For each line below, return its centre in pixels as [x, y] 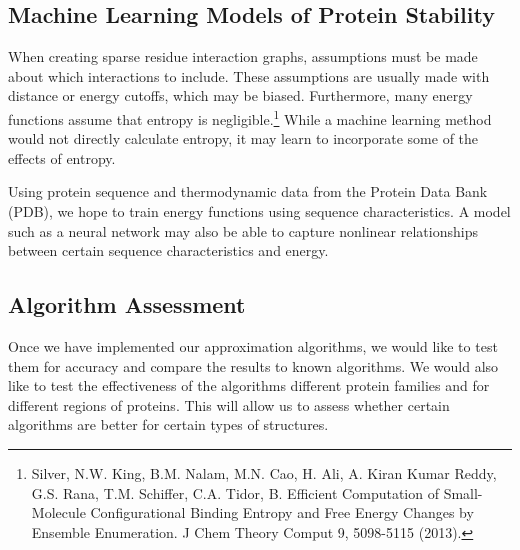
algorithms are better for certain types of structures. [168, 424]
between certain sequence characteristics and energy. [168, 250]
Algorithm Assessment [127, 304]
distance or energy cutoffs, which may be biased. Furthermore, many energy [240, 95]
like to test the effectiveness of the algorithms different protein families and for [249, 385]
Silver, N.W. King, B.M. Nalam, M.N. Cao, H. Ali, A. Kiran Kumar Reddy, [264, 472]
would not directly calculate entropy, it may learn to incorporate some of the [243, 138]
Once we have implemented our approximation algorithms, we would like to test [253, 346]
